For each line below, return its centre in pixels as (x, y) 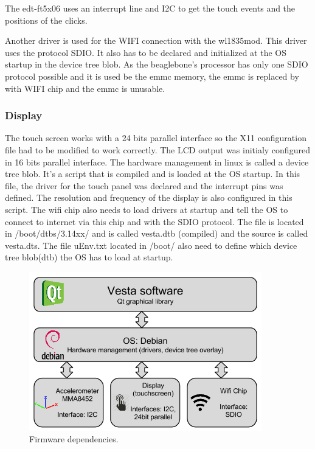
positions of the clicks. (46, 20)
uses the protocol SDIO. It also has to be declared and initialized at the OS (146, 52)
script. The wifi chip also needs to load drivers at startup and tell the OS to (147, 209)
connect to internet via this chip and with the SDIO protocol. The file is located (154, 221)
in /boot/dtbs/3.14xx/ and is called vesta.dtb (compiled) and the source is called (157, 233)
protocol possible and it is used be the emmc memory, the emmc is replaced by (152, 76)
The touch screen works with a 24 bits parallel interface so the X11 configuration (156, 138)
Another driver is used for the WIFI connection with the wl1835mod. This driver (156, 40)
